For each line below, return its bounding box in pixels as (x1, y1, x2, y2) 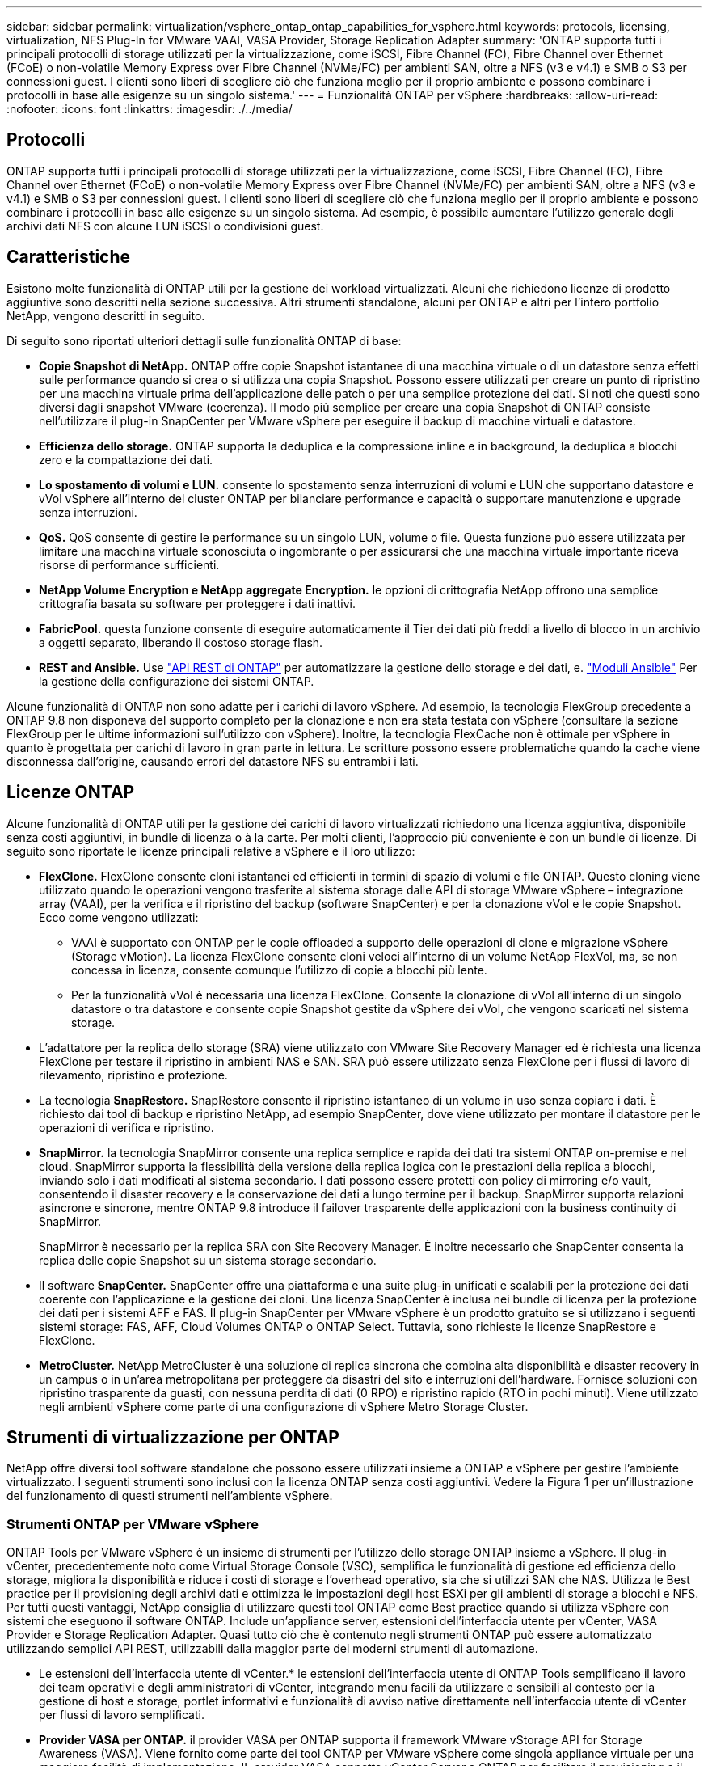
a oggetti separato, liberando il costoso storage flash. (39, 635, 323, 649)
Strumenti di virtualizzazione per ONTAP (6, 1426, 339, 1447)
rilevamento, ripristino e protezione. (39, 1067, 228, 1082)
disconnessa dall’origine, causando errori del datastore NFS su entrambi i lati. (6, 754, 419, 768)
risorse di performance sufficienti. (39, 557, 220, 572)
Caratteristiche (6, 247, 131, 268)
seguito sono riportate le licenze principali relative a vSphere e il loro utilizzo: (6, 843, 415, 858)
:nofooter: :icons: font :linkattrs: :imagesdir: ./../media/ (6, 102, 293, 116)
